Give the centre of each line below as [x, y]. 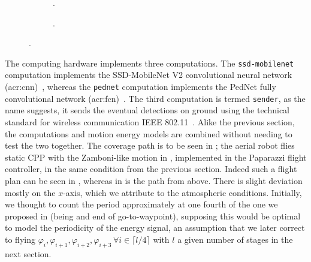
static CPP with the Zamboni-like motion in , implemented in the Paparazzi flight [156, 157]
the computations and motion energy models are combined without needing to [149, 133]
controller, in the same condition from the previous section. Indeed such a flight [151, 169]
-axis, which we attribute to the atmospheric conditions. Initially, [182, 192]
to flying [20, 239]
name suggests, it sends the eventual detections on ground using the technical [147, 110]
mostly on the [30, 192]
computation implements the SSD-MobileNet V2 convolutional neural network [149, 75]
